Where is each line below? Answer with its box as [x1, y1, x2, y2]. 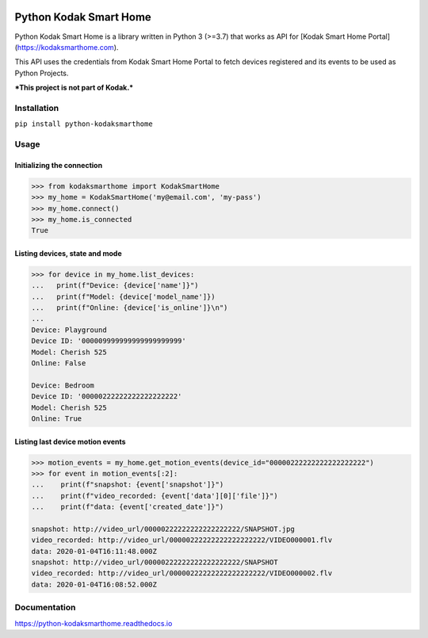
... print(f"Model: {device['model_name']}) [31, 292, 216, 301]
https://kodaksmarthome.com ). [17, 42, 119, 52]
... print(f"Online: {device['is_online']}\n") [31, 304, 228, 312]
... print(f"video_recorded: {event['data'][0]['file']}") [31, 491, 278, 500]
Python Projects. [14, 68, 69, 78]
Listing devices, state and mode [14, 248, 122, 258]
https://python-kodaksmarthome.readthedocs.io [14, 618, 173, 628]
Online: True [31, 414, 82, 423]
